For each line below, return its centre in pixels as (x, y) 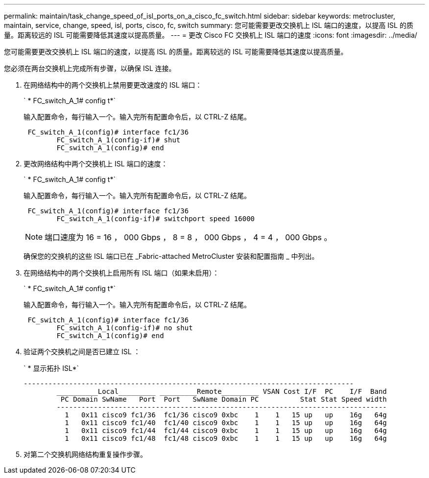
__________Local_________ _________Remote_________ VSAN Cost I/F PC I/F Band (222, 391)
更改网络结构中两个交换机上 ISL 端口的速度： (96, 164)
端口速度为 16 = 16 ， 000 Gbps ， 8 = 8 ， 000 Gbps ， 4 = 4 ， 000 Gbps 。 (188, 237)
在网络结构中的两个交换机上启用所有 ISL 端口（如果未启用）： (121, 273)
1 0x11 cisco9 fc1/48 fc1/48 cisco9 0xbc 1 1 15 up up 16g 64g (226, 438)
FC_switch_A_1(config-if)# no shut (125, 328)
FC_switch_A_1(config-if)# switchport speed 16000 (156, 219)
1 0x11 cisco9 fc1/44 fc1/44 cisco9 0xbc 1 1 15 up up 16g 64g (226, 431)
